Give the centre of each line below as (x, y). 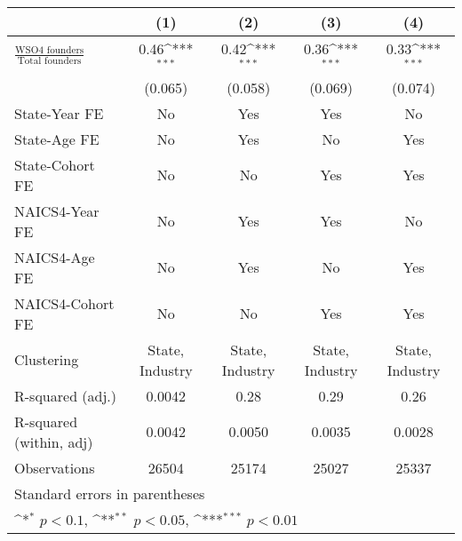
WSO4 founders (50, 50)
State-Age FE (57, 139)
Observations (55, 467)
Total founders (49, 60)
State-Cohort (55, 164)
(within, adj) (54, 442)
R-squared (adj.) (66, 395)
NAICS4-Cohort (64, 303)
